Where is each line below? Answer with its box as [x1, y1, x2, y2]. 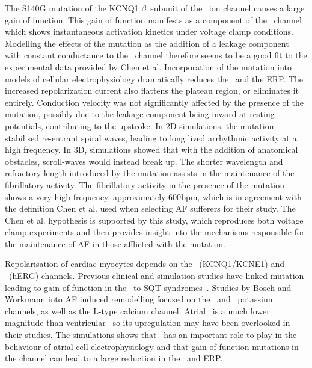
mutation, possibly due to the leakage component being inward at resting [5, 108, 275, 120]
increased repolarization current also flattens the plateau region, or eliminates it [5, 84, 299, 97]
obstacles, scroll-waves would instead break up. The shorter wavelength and [5, 155, 283, 167]
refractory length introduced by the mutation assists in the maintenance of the [5, 167, 295, 179]
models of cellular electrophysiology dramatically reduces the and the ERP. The [5, 72, 304, 85]
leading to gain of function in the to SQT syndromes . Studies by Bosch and [5, 281, 292, 293]
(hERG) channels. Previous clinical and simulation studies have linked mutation [8, 269, 304, 282]
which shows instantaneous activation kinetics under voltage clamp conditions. [5, 25, 294, 38]
